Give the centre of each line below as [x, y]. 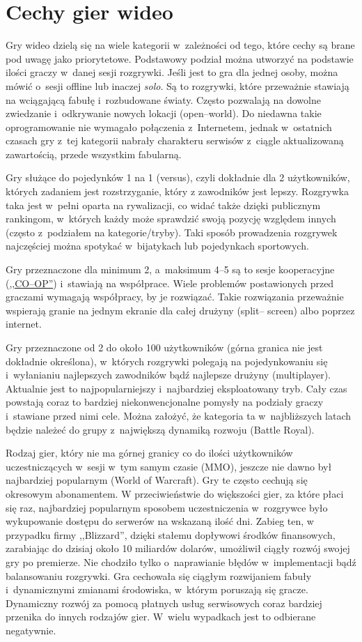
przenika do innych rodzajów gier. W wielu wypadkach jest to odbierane [161, 617]
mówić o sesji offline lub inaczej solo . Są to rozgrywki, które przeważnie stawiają [178, 85]
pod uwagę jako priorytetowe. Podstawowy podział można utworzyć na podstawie [180, 58]
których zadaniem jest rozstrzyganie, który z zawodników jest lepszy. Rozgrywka [177, 191]
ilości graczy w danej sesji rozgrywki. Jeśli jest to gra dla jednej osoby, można [172, 72]
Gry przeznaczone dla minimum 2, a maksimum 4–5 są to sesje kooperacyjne [170, 269]
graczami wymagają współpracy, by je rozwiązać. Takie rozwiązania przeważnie [175, 297]
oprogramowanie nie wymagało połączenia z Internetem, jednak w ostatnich [169, 127]
